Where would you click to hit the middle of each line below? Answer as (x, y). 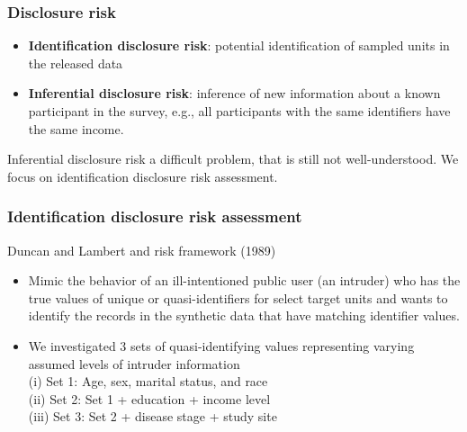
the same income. (76, 128)
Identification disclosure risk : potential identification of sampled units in (239, 45)
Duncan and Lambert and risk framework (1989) (142, 250)
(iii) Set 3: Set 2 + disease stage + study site (153, 416)
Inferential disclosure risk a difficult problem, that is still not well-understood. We (233, 159)
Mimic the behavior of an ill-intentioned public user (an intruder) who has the (244, 280)
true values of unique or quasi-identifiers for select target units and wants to (238, 297)
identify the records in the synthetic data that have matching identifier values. (244, 315)
